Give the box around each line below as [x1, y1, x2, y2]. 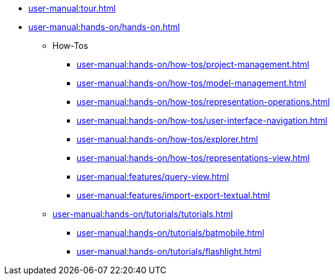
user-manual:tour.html [28, 3, 116, 13]
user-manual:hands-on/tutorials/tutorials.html [52, 209, 233, 219]
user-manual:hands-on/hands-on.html [28, 22, 180, 32]
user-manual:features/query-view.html [77, 171, 229, 182]
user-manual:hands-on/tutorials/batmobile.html [77, 227, 265, 238]
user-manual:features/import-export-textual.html [77, 190, 270, 200]
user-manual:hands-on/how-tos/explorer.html [77, 134, 258, 144]
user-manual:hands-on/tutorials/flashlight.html [77, 246, 261, 256]
